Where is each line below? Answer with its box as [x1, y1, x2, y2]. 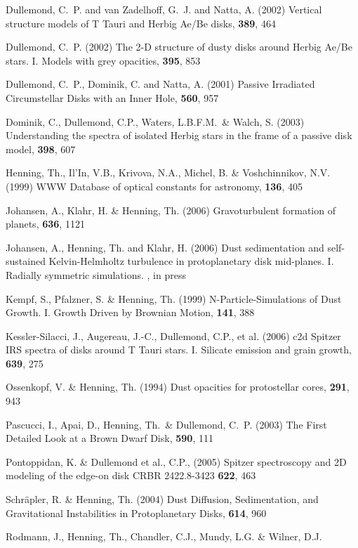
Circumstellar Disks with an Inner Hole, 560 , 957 [6, 90, 219, 105]
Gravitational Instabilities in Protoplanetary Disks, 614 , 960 [6, 505, 267, 520]
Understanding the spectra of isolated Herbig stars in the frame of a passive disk [6, 128, 352, 143]
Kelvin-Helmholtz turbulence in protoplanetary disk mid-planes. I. [48, 254, 334, 268]
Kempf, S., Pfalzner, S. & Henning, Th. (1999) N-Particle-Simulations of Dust [6, 291, 342, 306]
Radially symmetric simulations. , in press [6, 267, 186, 282]
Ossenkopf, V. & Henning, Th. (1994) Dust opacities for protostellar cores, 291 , [6, 379, 350, 394]
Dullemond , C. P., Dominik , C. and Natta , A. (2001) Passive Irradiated [6, 77, 315, 91]
